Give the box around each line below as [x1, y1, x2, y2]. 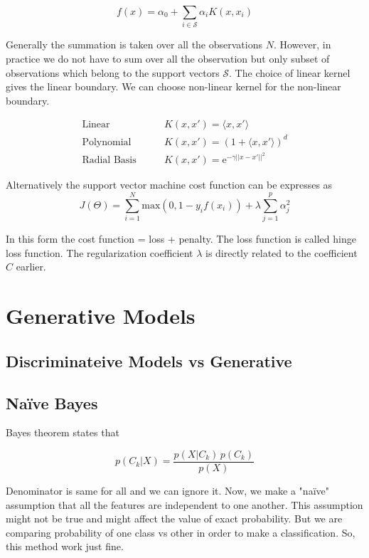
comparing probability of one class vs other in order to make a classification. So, [6, 525, 355, 539]
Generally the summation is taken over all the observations [6, 37, 263, 52]
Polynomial [82, 137, 132, 147]
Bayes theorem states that [6, 425, 119, 440]
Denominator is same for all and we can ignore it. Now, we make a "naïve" [6, 483, 329, 498]
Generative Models [6, 301, 196, 330]
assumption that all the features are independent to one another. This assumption [6, 497, 363, 512]
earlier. [16, 259, 46, 274]
